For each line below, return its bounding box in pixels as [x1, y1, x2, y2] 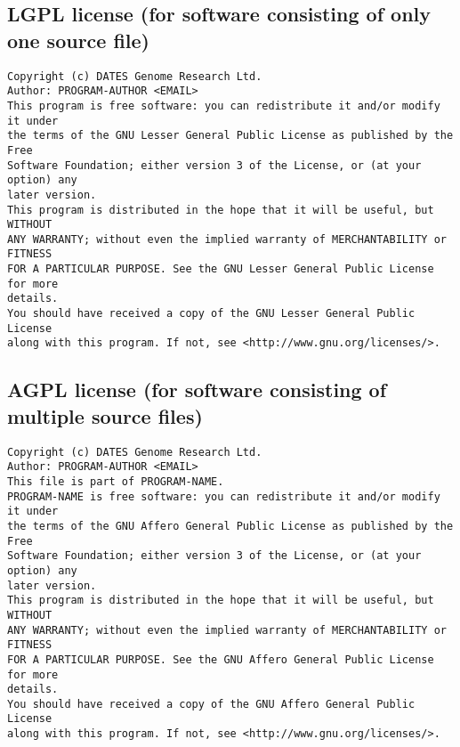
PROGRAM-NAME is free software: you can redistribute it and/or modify [7, 490, 440, 503]
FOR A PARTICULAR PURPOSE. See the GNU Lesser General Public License [7, 263, 434, 276]
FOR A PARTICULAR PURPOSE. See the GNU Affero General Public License [7, 653, 434, 666]
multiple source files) [7, 402, 203, 429]
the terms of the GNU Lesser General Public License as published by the [7, 129, 454, 142]
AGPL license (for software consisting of [7, 376, 387, 403]
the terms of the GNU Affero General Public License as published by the [7, 519, 454, 532]
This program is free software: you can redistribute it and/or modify [7, 99, 440, 112]
